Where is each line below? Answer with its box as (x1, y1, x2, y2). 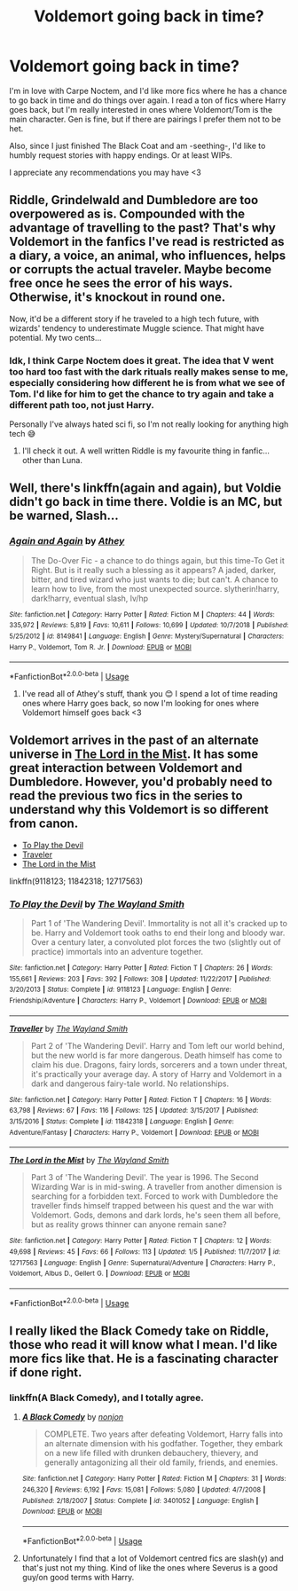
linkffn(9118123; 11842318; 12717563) (9, 876, 144, 886)
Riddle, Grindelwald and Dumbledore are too (9, 193, 259, 208)
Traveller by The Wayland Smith (9, 1023, 129, 1034)
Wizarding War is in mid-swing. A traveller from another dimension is (30, 1182, 282, 1193)
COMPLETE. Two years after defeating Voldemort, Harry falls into (43, 1429, 284, 1439)
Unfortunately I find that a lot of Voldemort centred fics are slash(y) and (21, 1553, 284, 1563)
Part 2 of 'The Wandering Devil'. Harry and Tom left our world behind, (30, 1040, 286, 1051)
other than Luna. (21, 455, 82, 466)
